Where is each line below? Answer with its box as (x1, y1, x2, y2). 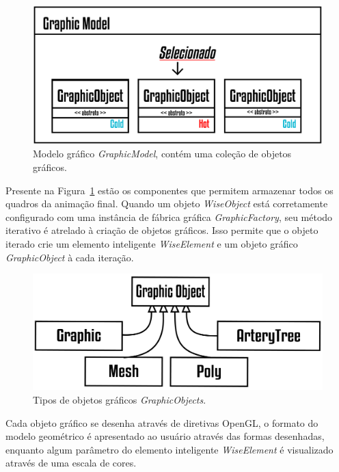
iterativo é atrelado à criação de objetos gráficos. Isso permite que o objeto (5, 223, 318, 237)
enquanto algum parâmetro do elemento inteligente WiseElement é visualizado (5, 442, 334, 456)
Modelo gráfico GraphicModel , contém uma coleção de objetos (33, 146, 292, 161)
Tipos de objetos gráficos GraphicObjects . (33, 393, 206, 406)
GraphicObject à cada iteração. (5, 250, 134, 264)
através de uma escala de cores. (5, 456, 137, 470)
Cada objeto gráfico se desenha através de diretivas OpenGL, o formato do (5, 415, 318, 430)
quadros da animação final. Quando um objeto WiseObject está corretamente (5, 196, 328, 211)
